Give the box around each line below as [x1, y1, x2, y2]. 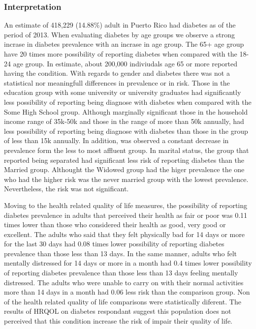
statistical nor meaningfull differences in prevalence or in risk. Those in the [4, 77, 230, 88]
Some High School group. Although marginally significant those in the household [4, 106, 248, 117]
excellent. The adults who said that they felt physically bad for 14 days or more [4, 229, 245, 239]
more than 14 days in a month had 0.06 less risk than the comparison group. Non [4, 287, 250, 297]
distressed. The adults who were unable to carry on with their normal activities [4, 277, 244, 287]
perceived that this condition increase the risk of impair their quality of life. [4, 316, 233, 326]
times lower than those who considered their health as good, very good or [4, 219, 226, 230]
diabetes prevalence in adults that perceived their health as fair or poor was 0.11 [4, 209, 248, 220]
